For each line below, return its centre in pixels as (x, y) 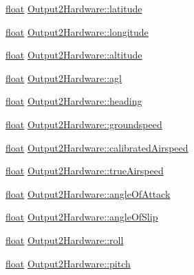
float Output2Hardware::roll (65, 240)
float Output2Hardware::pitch (68, 263)
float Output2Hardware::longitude (77, 31)
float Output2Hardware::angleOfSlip (82, 217)
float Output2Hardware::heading (74, 101)
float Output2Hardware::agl (64, 78)
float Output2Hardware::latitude (74, 8)
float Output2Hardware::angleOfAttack (88, 193)
